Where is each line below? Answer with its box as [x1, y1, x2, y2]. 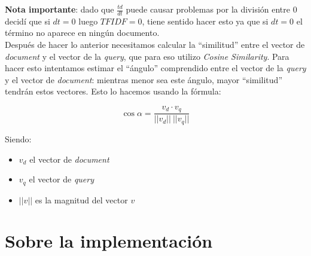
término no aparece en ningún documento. [5, 26, 160, 39]
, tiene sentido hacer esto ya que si [142, 14, 269, 27]
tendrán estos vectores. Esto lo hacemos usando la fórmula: [5, 85, 221, 97]
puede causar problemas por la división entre [126, 3, 291, 15]
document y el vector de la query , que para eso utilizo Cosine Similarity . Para [5, 50, 289, 62]
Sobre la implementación [5, 228, 213, 253]
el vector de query [29, 173, 94, 185]
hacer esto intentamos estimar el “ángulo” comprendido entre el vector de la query [5, 62, 306, 74]
